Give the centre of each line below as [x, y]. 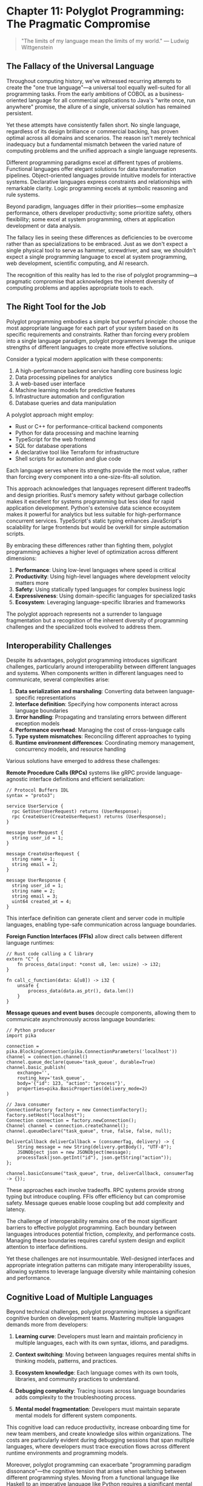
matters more [32, 582]
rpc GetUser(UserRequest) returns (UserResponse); [77, 811]
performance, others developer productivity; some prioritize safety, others [99, 213]
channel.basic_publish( [36, 1068]
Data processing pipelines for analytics [64, 377]
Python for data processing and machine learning [77, 433]
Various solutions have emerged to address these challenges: [83, 761]
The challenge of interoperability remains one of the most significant [92, 1221]
